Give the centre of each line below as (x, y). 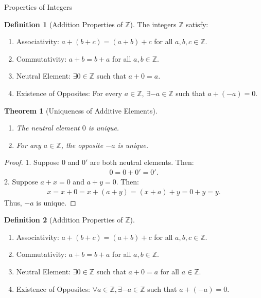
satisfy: (197, 24)
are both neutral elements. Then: (142, 162)
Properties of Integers (38, 7)
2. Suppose (21, 181)
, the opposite (82, 145)
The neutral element (48, 128)
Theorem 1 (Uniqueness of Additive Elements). (81, 110)
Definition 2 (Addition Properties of (64, 220)
